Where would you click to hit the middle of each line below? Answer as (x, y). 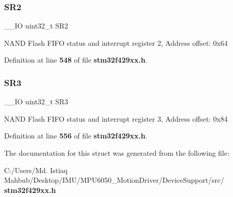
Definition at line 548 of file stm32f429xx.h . (76, 60)
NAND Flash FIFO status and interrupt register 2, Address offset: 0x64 (116, 43)
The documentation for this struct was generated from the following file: (117, 153)
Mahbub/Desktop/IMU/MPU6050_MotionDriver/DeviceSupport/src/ (114, 180)
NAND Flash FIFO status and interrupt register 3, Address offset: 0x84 (116, 118)
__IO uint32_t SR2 (36, 26)
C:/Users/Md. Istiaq (36, 170)
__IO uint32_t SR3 (36, 102)
